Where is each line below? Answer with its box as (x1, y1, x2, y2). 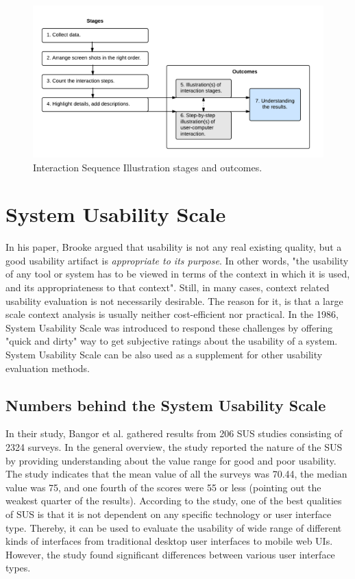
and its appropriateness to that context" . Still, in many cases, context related (5, 280, 330, 295)
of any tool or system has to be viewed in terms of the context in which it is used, (5, 267, 350, 281)
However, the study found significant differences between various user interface (5, 547, 335, 561)
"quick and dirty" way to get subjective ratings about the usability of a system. (5, 334, 338, 348)
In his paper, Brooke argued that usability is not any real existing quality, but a (5, 240, 342, 254)
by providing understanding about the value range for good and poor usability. (5, 453, 336, 467)
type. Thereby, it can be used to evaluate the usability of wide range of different (5, 520, 342, 534)
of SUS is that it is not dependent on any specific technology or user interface (5, 506, 332, 521)
